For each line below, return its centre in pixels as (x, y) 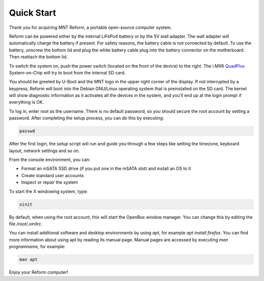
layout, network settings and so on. (44, 151)
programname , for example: (37, 247)
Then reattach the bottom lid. (38, 57)
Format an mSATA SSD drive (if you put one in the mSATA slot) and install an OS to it (106, 168)
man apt (28, 260)
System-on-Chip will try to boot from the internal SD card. (67, 72)
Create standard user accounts (53, 175)
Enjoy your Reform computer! (39, 272)
